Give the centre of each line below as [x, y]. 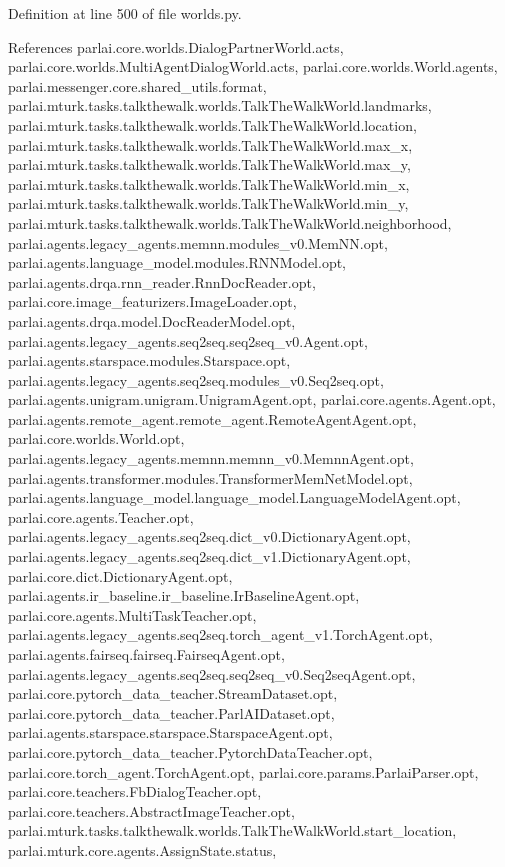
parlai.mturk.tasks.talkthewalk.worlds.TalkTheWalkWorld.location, [212, 124]
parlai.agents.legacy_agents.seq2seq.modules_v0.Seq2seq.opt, [196, 379]
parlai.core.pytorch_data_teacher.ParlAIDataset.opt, [171, 712]
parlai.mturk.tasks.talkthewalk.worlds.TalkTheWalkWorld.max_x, [210, 144]
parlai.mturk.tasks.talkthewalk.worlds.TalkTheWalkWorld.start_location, [232, 830]
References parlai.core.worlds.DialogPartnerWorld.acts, [176, 46]
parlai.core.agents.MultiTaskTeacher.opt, [132, 614]
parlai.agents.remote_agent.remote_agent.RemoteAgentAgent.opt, [212, 418]
